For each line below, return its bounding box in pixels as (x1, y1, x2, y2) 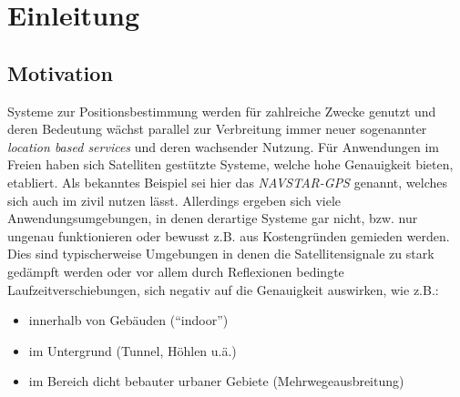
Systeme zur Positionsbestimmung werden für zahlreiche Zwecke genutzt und (7, 101, 436, 120)
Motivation (7, 58, 113, 87)
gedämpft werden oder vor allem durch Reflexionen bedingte (7, 261, 344, 280)
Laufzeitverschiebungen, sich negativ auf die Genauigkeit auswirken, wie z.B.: (7, 280, 439, 299)
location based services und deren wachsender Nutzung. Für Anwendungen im (7, 137, 439, 156)
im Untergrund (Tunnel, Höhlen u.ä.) (28, 341, 237, 360)
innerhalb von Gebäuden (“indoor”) (28, 310, 229, 330)
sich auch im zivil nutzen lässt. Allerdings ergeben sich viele (7, 190, 341, 209)
